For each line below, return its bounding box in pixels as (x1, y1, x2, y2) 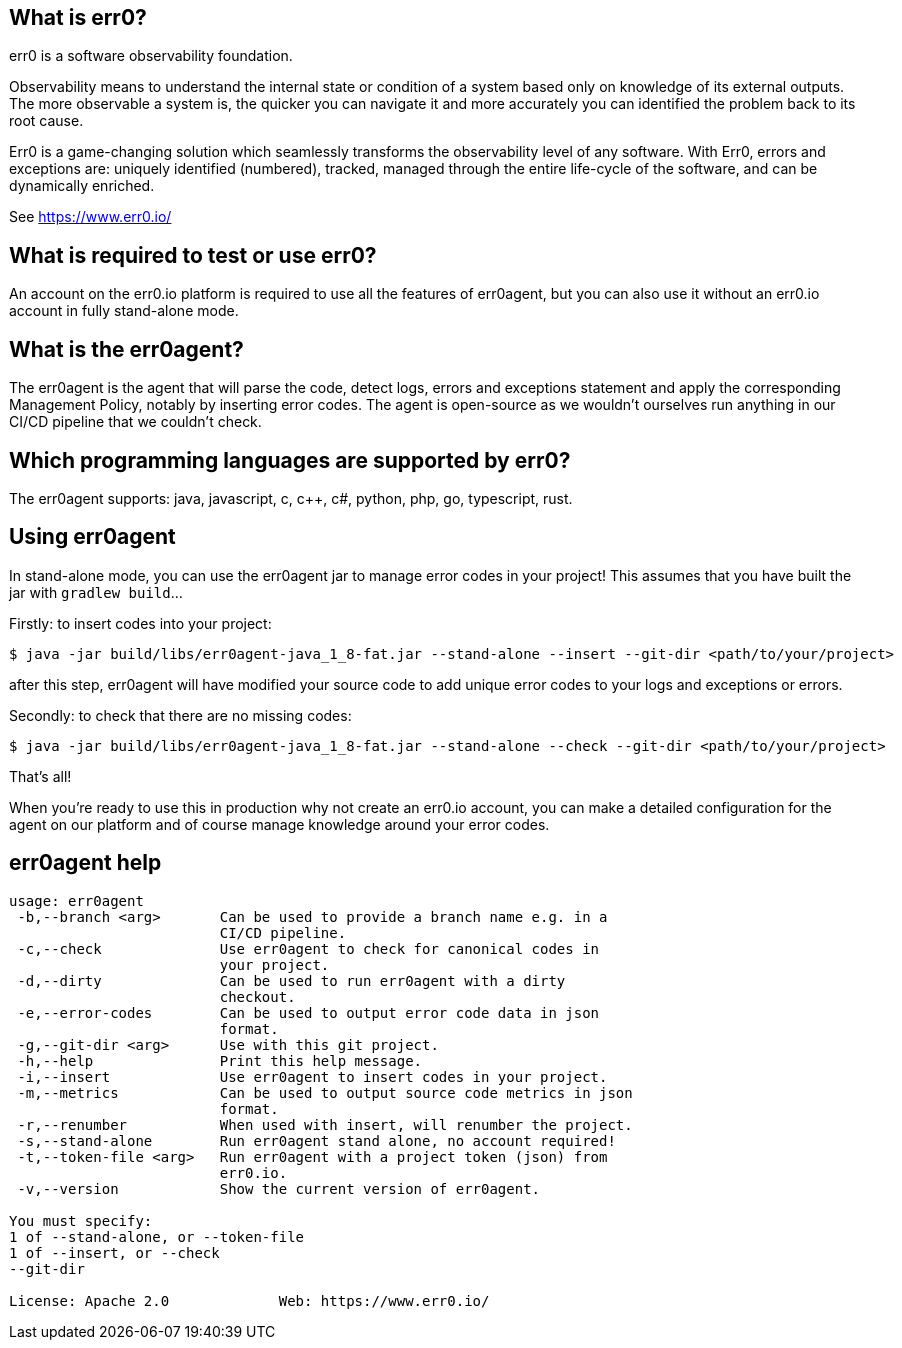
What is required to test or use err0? (9, 242, 377, 268)
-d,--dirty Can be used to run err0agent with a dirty (17, 972, 566, 989)
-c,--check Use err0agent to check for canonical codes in (17, 940, 600, 957)
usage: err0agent (9, 892, 144, 909)
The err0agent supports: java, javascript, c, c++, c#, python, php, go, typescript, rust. (9, 489, 573, 507)
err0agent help (9, 850, 162, 876)
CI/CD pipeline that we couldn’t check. (9, 413, 262, 431)
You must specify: (9, 1212, 153, 1229)
